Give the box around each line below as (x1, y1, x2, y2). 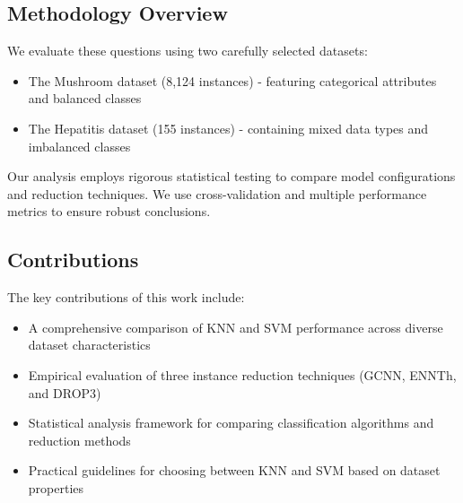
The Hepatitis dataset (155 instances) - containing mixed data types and (28, 118, 429, 137)
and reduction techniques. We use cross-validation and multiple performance (7, 184, 427, 203)
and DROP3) (28, 383, 101, 402)
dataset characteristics (28, 335, 151, 354)
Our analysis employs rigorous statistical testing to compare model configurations (7, 167, 456, 186)
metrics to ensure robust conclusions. (7, 202, 211, 221)
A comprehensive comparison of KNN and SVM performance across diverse (28, 317, 443, 336)
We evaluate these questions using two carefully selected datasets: (7, 41, 368, 60)
